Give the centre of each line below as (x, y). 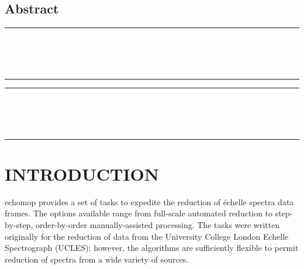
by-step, (19, 225)
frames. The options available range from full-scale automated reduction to (139, 213)
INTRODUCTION (82, 173)
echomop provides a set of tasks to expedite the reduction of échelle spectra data (149, 201)
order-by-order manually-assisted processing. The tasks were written (158, 225)
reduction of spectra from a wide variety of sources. (97, 259)
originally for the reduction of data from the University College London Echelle (147, 236)
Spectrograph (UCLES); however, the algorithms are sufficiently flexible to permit (152, 248)
